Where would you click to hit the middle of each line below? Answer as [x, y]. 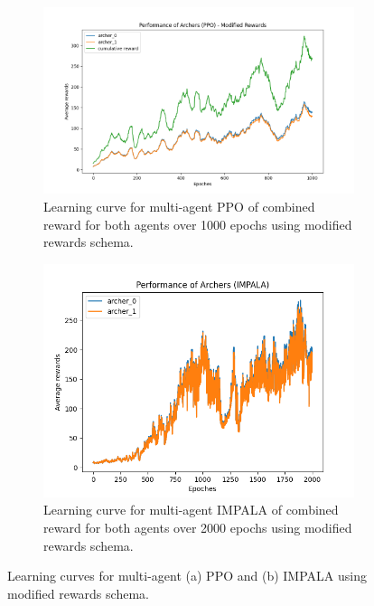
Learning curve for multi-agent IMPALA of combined [191, 510]
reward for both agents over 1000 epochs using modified [198, 224]
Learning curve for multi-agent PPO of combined [179, 206]
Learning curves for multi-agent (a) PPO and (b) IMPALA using [187, 576]
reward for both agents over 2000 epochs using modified [198, 527]
